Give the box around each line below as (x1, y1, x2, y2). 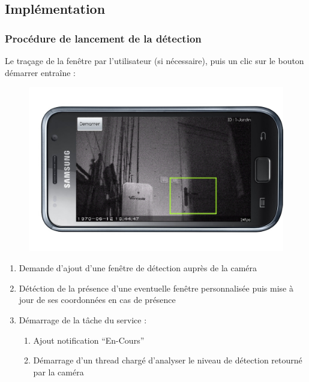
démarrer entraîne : (5, 66, 76, 78)
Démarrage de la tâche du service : (19, 314, 147, 326)
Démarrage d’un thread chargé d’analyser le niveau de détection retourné (33, 354, 302, 366)
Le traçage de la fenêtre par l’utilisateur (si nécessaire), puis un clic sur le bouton (5, 54, 304, 66)
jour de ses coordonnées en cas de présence (19, 293, 176, 306)
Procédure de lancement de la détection (5, 31, 202, 46)
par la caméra (33, 365, 84, 378)
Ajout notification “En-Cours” (33, 334, 145, 346)
